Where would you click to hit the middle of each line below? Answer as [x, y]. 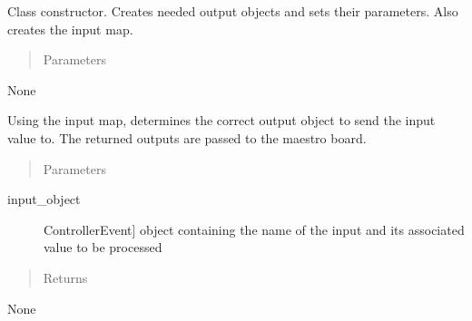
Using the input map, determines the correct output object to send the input [221, 120]
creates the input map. [70, 29]
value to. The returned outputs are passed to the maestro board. [187, 137]
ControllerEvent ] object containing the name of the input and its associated [254, 229]
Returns [65, 277]
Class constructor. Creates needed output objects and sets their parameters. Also [233, 11]
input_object [44, 199]
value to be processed [103, 247]
